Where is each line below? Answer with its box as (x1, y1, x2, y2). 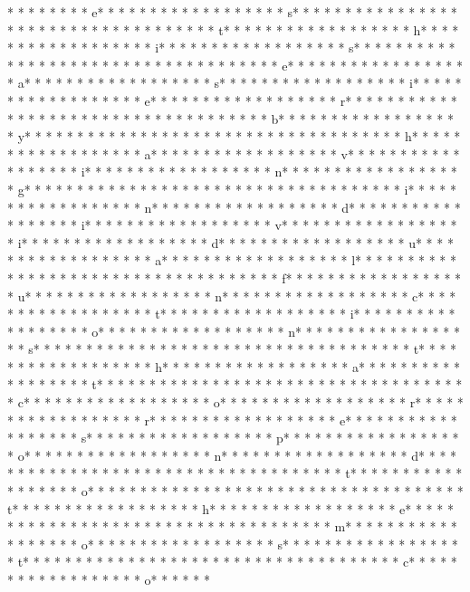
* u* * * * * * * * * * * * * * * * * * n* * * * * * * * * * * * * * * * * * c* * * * (7, 286, 456, 305)
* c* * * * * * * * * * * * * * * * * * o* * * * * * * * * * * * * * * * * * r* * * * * (7, 393, 464, 412)
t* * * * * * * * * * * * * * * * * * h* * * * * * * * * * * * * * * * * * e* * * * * (7, 499, 454, 518)
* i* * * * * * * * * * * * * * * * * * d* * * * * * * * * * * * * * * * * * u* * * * (7, 233, 454, 252)
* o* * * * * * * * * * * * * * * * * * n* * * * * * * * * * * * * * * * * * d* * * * (7, 445, 457, 464)
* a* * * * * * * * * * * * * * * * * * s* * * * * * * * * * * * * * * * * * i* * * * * (7, 73, 462, 92)
